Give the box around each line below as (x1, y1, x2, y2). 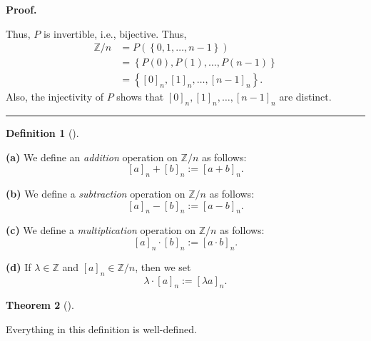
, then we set (135, 259, 191, 274)
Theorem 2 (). (6, 297, 74, 312)
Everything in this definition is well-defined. (6, 322, 197, 337)
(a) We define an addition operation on (6, 149, 178, 164)
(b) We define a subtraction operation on (6, 186, 185, 201)
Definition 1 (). (6, 126, 79, 141)
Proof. (6, 2, 37, 16)
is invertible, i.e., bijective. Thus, (44, 26, 187, 41)
